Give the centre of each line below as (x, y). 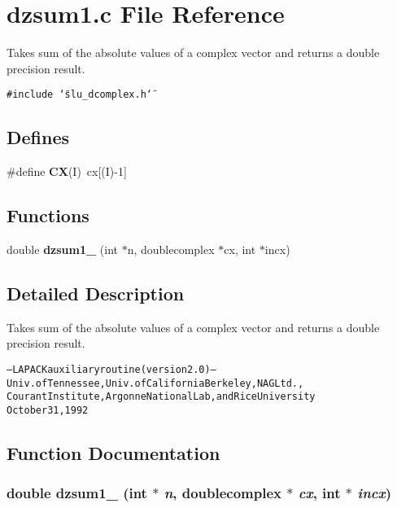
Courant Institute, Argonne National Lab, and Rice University (161, 397)
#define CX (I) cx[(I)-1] (67, 171)
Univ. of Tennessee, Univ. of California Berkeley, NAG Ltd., (155, 383)
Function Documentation (113, 452)
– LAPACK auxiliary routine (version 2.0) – (111, 369)
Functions (48, 215)
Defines (38, 137)
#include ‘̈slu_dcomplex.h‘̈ (79, 95)
